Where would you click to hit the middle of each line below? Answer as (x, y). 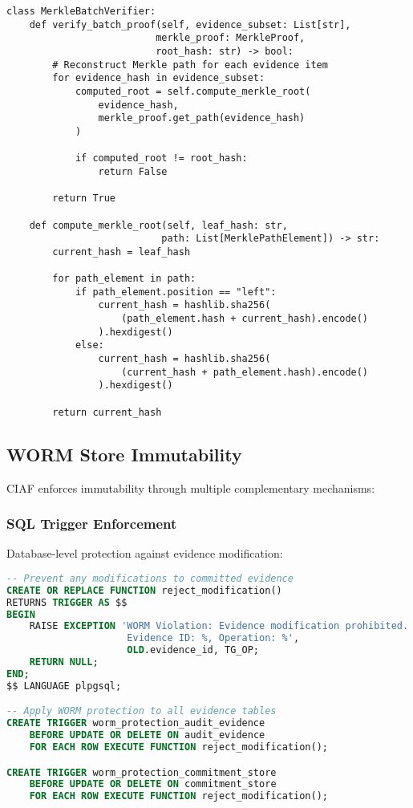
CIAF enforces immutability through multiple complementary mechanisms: (191, 487)
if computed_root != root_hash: (161, 158)
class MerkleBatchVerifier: (81, 11)
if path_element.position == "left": (176, 292)
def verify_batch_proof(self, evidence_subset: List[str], (190, 24)
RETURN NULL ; (64, 662)
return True (84, 199)
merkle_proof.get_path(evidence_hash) (202, 118)
